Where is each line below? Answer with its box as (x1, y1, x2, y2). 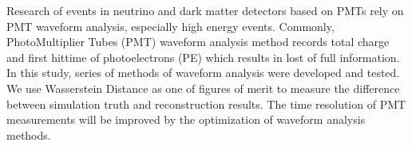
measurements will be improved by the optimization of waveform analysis (6, 111, 366, 128)
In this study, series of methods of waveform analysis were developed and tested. (6, 64, 400, 81)
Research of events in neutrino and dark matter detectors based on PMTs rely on (6, 2, 404, 18)
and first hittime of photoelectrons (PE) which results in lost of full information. (6, 48, 400, 65)
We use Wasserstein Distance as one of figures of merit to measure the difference (6, 79, 400, 96)
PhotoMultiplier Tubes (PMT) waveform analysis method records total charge (6, 33, 390, 50)
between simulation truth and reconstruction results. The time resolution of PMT (6, 95, 406, 112)
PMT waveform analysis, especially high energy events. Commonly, (6, 17, 335, 34)
